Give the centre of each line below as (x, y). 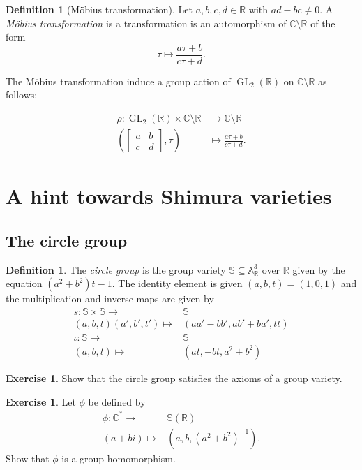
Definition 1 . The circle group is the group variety (116, 269)
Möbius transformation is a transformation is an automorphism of (146, 23)
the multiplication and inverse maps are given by (110, 299)
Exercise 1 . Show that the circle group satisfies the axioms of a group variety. (174, 377)
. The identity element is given (177, 283)
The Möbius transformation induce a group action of (118, 81)
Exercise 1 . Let (41, 401)
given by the (319, 269)
